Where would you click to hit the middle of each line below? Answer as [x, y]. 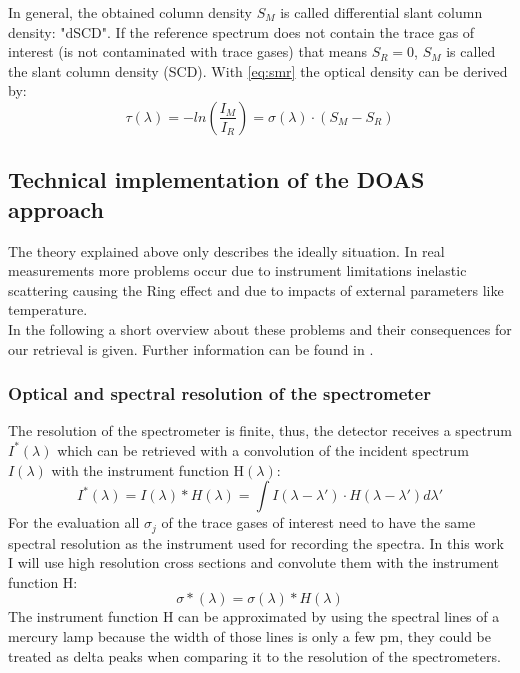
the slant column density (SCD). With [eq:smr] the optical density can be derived [258, 70]
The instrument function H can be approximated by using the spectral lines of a [254, 616]
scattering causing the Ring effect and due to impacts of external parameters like [256, 289]
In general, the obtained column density [130, 12]
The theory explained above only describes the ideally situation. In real [226, 250]
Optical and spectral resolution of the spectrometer [219, 393]
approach [56, 208]
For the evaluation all [74, 522]
